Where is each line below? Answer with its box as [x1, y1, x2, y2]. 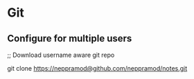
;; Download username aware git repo [7, 51, 115, 59]
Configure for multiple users [7, 33, 132, 44]
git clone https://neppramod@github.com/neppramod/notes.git [7, 64, 188, 72]
